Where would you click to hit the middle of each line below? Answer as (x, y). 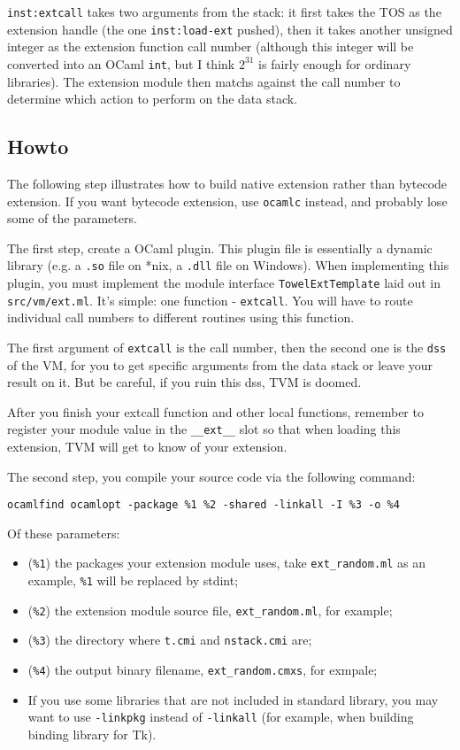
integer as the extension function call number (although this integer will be (211, 46)
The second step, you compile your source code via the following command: (211, 476)
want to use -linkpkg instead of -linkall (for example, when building (221, 717)
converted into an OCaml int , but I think (121, 63)
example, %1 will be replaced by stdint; (133, 580)
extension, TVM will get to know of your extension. (147, 447)
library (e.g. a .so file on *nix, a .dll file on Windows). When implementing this (228, 265)
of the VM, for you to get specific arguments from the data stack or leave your (220, 364)
